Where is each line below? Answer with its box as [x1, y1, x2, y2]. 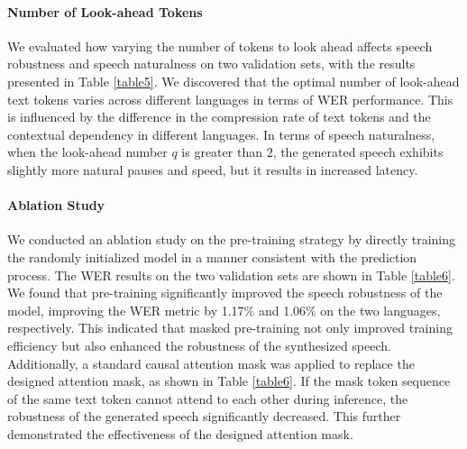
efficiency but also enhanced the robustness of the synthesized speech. [7, 335, 391, 354]
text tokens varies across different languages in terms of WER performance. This [7, 89, 453, 108]
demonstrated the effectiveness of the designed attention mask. [7, 424, 353, 443]
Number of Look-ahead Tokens [7, 2, 203, 21]
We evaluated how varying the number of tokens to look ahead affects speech [7, 36, 433, 55]
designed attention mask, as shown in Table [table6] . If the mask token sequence [7, 371, 451, 390]
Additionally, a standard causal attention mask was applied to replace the [7, 353, 415, 372]
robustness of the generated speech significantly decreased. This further [7, 407, 401, 426]
